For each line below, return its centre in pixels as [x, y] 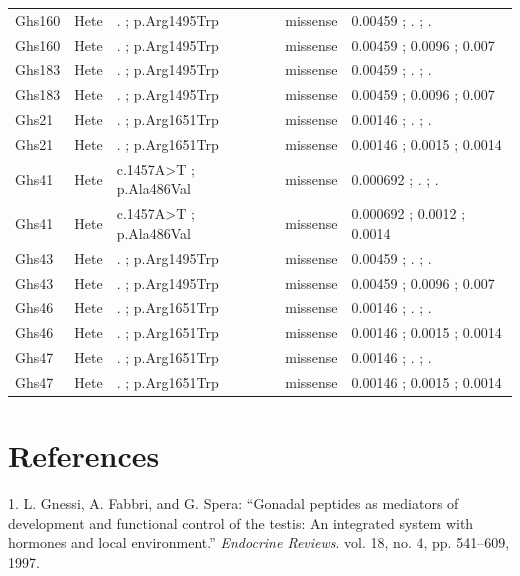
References [84, 455]
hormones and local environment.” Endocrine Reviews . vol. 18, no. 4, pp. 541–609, [259, 542]
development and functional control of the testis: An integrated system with [241, 522]
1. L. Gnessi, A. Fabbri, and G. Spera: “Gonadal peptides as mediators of [233, 503]
